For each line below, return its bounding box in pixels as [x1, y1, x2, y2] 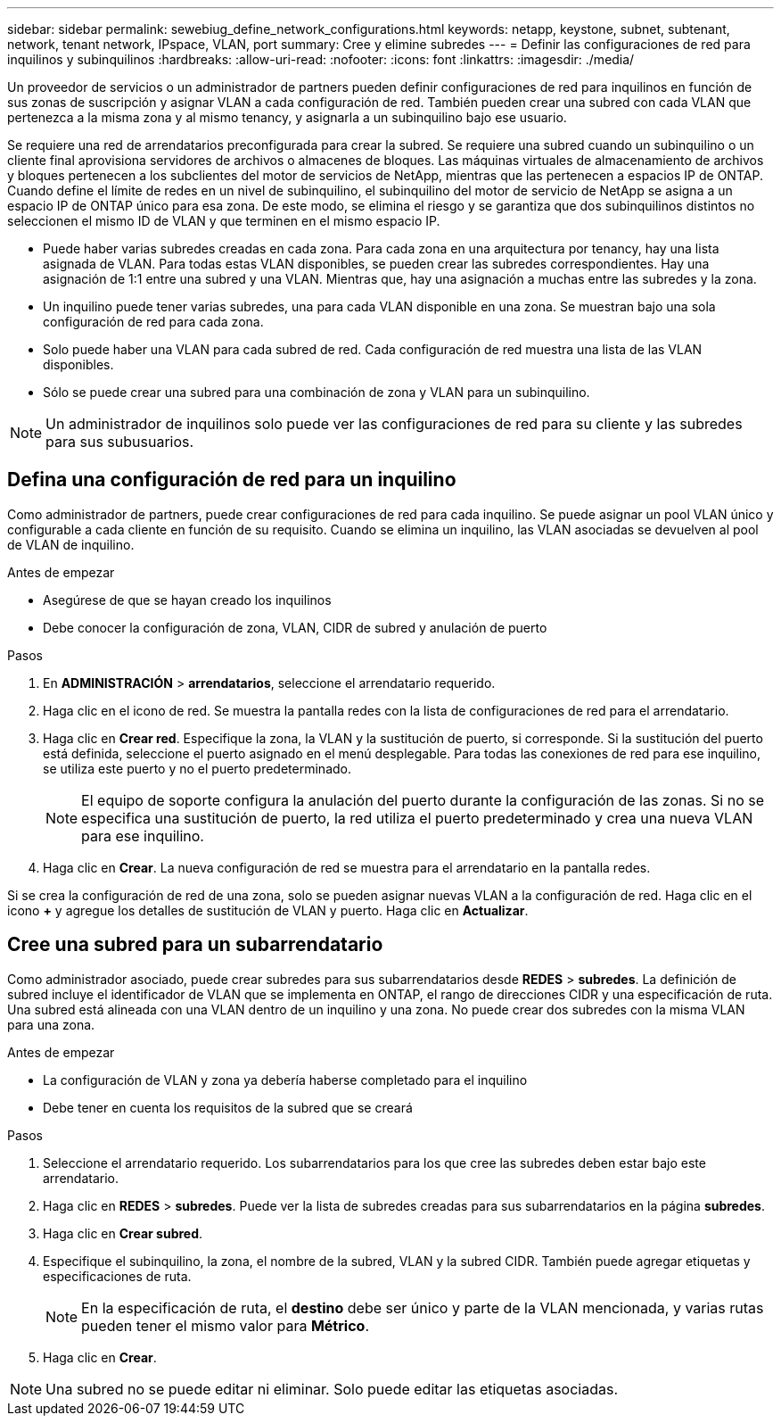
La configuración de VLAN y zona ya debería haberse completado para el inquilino [43, 1071, 528, 1088]
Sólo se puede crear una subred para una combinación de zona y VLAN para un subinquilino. [43, 385, 590, 400]
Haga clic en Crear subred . [43, 1225, 203, 1241]
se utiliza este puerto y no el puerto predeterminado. [43, 760, 351, 776]
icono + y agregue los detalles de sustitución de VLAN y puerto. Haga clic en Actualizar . [7, 902, 529, 918]
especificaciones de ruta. [43, 1268, 192, 1284]
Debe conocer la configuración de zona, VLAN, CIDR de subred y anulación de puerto [43, 619, 547, 635]
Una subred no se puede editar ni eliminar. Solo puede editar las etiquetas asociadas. [45, 1379, 618, 1398]
